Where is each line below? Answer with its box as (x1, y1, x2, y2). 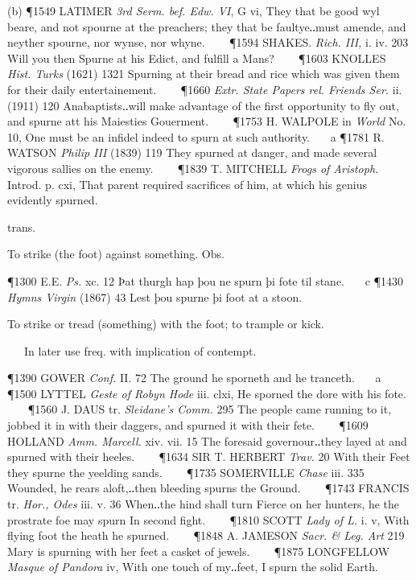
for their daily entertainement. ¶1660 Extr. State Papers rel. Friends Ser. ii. (7, 80, 402, 97)
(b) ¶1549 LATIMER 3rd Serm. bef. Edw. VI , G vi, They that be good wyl (7, 2, 380, 19)
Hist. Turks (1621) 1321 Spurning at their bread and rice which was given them (7, 65, 400, 82)
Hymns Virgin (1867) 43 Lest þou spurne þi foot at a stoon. (7, 288, 303, 305)
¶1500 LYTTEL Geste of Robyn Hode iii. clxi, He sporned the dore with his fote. (7, 385, 406, 401)
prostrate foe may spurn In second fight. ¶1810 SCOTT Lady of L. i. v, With (7, 511, 410, 528)
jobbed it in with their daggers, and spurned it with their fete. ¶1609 (7, 417, 369, 434)
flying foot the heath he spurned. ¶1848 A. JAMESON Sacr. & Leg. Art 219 (7, 527, 405, 544)
